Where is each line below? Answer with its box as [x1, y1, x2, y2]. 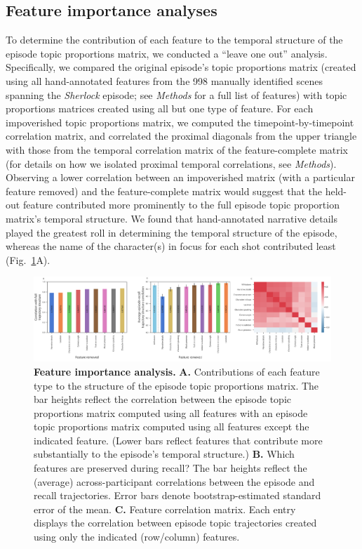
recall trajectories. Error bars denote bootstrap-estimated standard [34, 488, 321, 503]
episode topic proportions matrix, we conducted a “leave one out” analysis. [6, 46, 328, 60]
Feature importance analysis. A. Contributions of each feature [34, 364, 320, 378]
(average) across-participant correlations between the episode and [34, 474, 315, 489]
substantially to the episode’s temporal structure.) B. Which [34, 447, 295, 461]
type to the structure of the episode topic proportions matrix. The [34, 378, 319, 392]
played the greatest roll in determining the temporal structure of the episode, [6, 225, 337, 239]
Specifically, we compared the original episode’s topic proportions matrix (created [6, 60, 356, 74]
